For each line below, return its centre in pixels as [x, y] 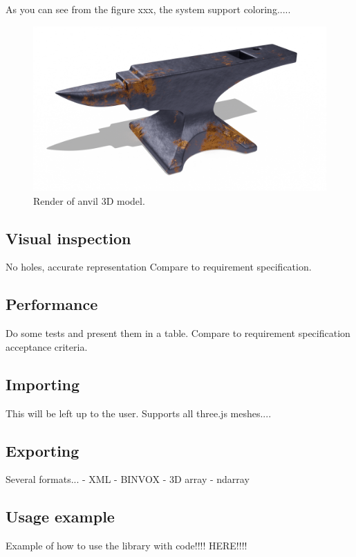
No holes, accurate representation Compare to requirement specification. [159, 267]
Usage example [60, 517]
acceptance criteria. [47, 346]
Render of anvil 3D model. [89, 200]
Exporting [43, 450]
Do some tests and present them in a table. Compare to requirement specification [178, 333]
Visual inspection [68, 238]
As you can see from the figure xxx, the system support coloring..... [148, 9]
